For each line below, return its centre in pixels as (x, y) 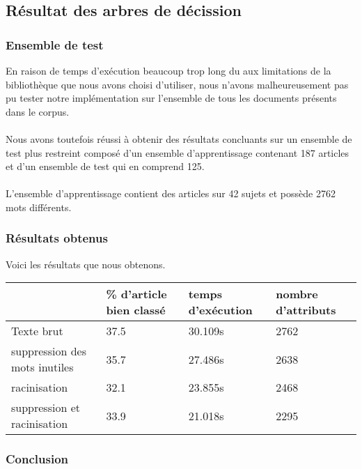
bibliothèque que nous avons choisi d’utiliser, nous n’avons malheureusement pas (177, 84)
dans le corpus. (38, 111)
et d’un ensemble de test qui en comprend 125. (105, 166)
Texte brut (37, 331)
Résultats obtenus (57, 238)
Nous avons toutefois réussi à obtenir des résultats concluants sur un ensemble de (179, 138)
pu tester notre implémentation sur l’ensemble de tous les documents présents (171, 98)
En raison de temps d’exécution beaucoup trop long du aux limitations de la (168, 70)
